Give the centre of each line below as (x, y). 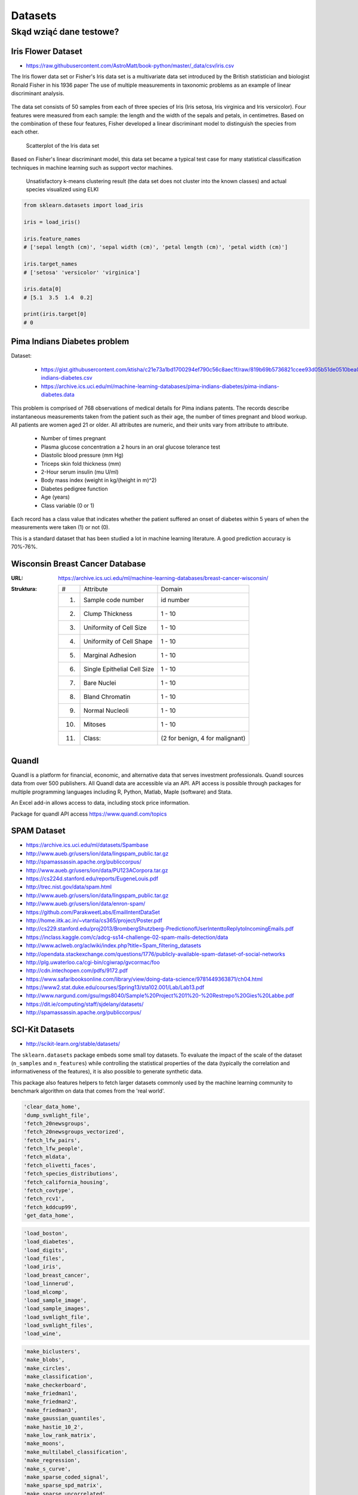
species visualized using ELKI (62, 190)
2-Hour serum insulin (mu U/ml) (80, 472)
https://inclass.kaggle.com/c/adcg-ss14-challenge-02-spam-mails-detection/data (127, 937)
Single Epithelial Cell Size (119, 669)
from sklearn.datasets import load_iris (83, 205)
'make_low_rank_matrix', (60, 1435)
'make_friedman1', (50, 1393)
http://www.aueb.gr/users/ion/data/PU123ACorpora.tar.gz (97, 870)
